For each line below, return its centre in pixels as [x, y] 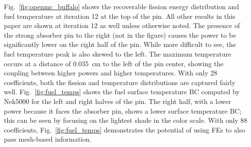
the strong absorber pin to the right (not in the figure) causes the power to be [120, 35]
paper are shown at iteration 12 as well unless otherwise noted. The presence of [122, 25]
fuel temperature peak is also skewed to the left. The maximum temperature [118, 53]
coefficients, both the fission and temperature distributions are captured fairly [120, 82]
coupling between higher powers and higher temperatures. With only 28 [111, 73]
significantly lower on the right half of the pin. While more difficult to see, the [120, 44]
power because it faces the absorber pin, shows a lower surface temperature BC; [123, 110]
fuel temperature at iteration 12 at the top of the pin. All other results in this [120, 16]
